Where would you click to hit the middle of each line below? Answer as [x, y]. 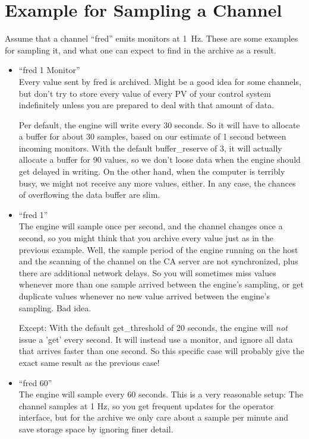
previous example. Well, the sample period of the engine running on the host [158, 249]
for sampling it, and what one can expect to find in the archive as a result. [141, 50]
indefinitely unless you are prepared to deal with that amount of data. [146, 105]
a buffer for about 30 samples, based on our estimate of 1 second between [152, 136]
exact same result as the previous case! [89, 362]
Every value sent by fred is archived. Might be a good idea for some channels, [160, 81]
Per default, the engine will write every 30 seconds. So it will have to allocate [159, 124]
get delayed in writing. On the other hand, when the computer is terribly [152, 171]
